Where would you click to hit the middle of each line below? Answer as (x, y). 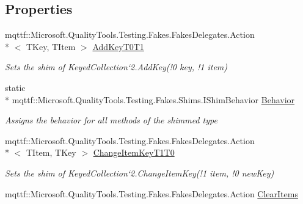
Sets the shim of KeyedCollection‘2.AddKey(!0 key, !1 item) (116, 67)
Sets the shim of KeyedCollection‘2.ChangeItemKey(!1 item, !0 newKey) (140, 173)
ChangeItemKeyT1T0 (134, 152)
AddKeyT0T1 (118, 46)
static (15, 87)
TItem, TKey (51, 152)
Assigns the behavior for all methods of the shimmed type (111, 120)
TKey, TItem (51, 46)
